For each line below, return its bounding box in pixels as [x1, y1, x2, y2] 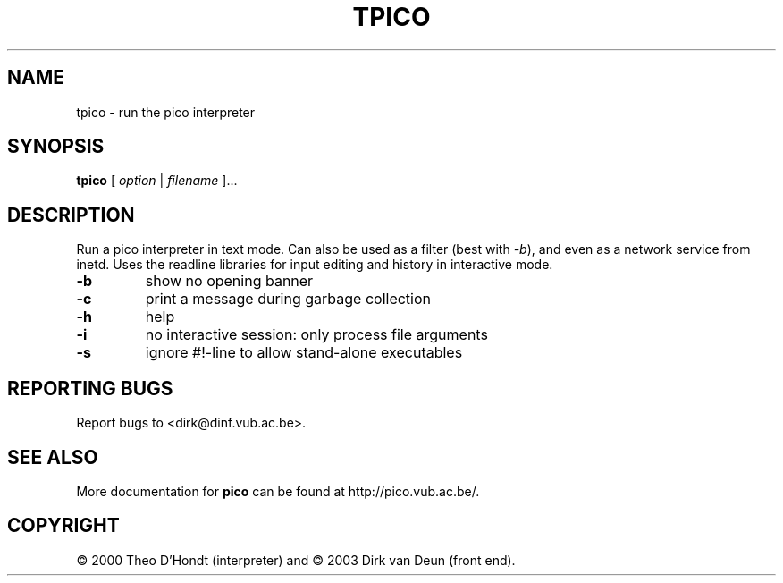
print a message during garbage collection [145, 290, 431, 308]
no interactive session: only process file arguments [145, 325, 488, 344]
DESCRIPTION [7, 203, 135, 226]
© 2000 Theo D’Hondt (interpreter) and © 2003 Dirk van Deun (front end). [76, 552, 516, 568]
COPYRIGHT [7, 514, 120, 537]
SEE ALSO [7, 445, 98, 469]
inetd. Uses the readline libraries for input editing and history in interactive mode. [76, 257, 553, 273]
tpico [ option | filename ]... [76, 173, 238, 189]
